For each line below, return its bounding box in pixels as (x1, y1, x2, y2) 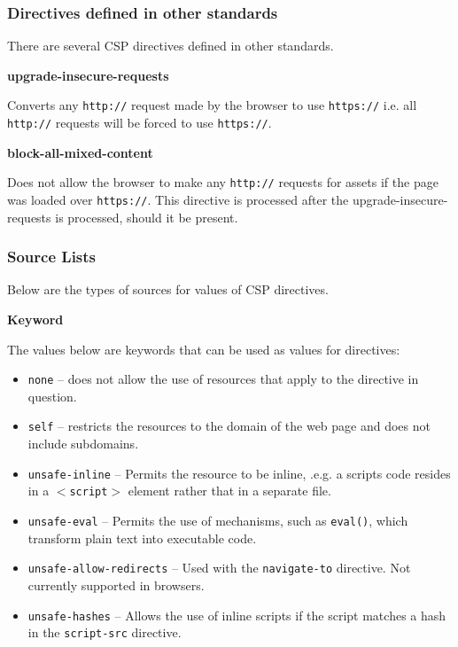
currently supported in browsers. (27, 575, 205, 594)
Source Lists (7, 246, 97, 268)
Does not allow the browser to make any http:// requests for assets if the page (7, 173, 439, 191)
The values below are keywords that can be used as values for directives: (7, 339, 400, 358)
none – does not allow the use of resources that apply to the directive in (27, 370, 419, 388)
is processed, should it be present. (55, 207, 238, 226)
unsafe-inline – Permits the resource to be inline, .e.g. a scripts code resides (27, 464, 451, 482)
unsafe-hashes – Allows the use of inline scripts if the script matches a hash (27, 605, 446, 624)
